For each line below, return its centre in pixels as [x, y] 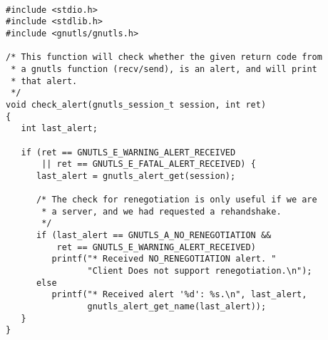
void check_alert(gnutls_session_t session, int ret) [136, 104]
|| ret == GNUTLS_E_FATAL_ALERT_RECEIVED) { [149, 164]
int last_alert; [59, 129]
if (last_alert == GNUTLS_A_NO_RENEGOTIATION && [154, 236]
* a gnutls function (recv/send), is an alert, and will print [164, 69]
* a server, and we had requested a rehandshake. [162, 211]
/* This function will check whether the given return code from [164, 57]
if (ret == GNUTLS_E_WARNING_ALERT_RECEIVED [128, 152]
